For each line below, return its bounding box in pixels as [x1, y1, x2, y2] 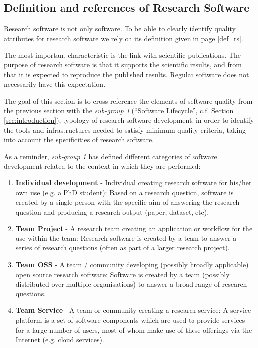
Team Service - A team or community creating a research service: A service [15, 305, 251, 315]
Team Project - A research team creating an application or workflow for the [15, 223, 253, 233]
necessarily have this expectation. [4, 79, 106, 89]
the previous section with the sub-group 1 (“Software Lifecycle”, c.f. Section [4, 105, 234, 116]
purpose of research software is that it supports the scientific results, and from [4, 59, 242, 69]
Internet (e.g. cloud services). [15, 334, 104, 345]
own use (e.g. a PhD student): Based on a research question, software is [15, 187, 234, 197]
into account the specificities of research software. [4, 134, 154, 145]
